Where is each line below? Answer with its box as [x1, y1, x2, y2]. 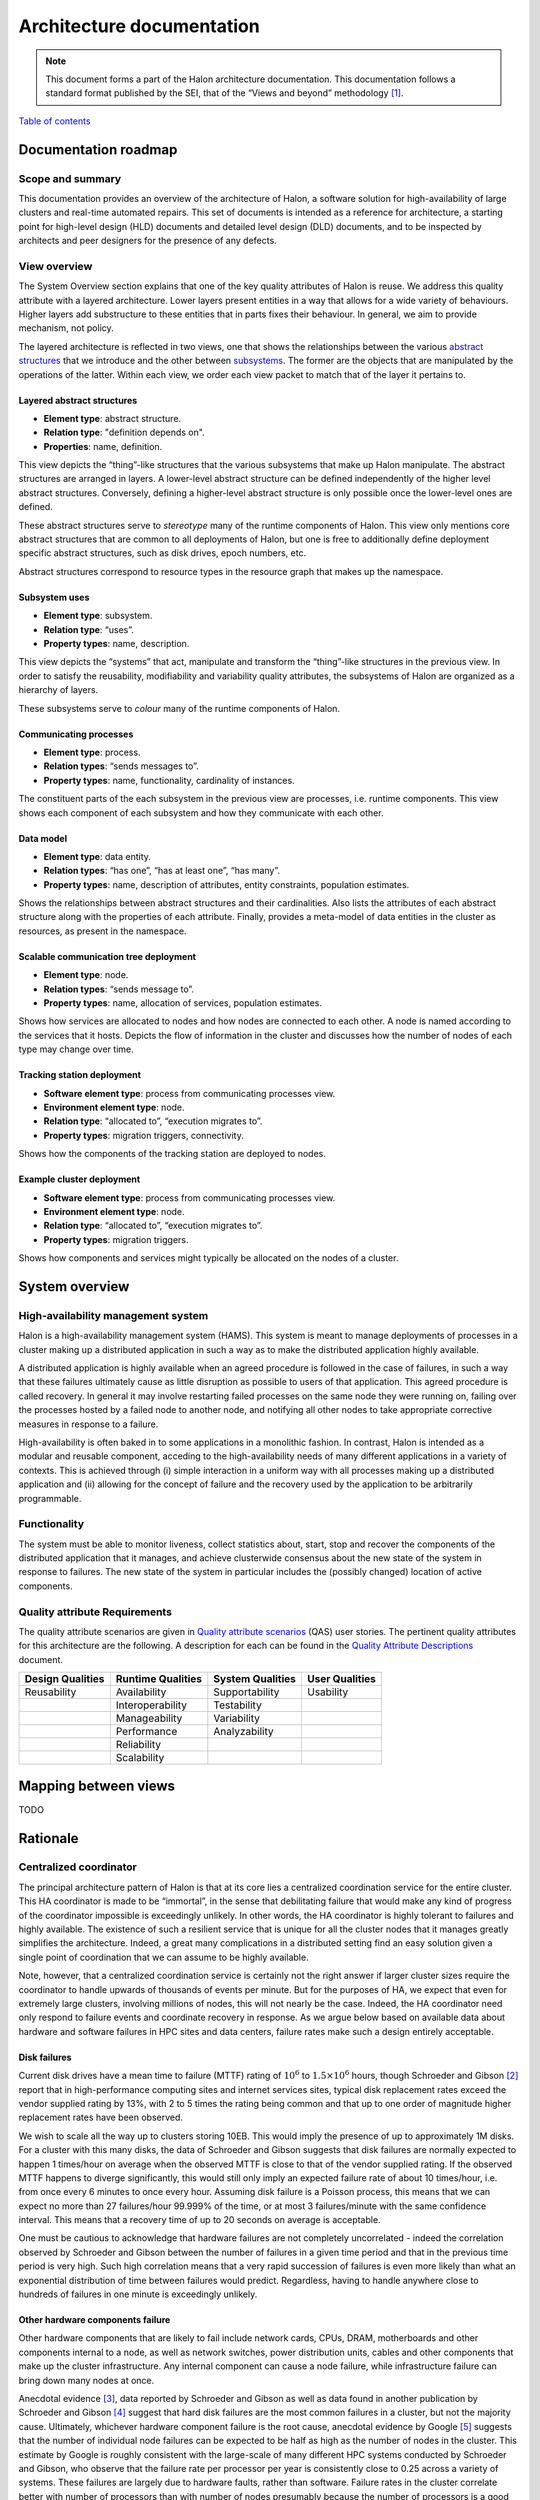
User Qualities [306, 1672, 377, 1686]
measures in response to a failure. [18, 1418, 159, 1430]
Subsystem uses [18, 591, 90, 603]
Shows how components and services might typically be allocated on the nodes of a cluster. [18, 1252, 399, 1264]
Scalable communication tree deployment [18, 950, 197, 962]
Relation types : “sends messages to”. [43, 760, 199, 772]
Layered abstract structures [18, 394, 138, 406]
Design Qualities [24, 1672, 105, 1686]
